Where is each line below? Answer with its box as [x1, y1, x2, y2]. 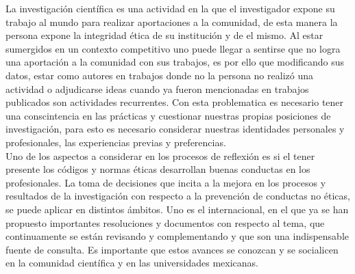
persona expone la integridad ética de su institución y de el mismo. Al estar [5, 28, 323, 42]
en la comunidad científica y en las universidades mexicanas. [5, 256, 258, 270]
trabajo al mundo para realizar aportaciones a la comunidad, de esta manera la [5, 14, 338, 29]
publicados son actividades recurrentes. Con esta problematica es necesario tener [5, 95, 344, 109]
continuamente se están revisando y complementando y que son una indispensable [5, 229, 349, 243]
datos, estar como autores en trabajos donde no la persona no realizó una [5, 68, 313, 82]
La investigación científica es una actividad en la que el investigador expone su [5, 1, 335, 15]
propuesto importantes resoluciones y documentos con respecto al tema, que [5, 215, 325, 230]
